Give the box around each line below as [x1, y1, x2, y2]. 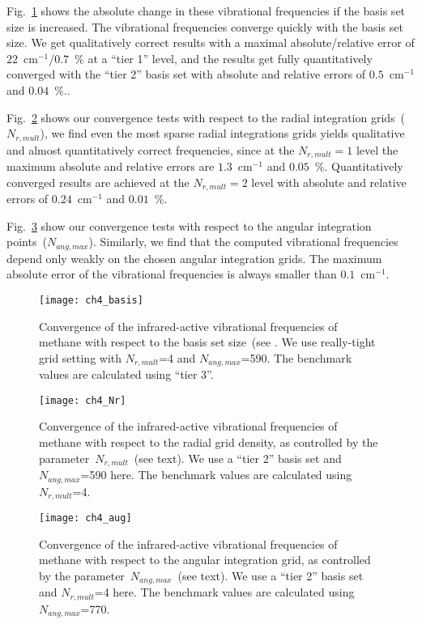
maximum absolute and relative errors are [6, 158, 215, 175]
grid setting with [39, 349, 122, 366]
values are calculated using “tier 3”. [39, 366, 214, 383]
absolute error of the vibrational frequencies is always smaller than [6, 265, 337, 282]
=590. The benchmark [241, 349, 352, 366]
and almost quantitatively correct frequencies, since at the [6, 141, 295, 158]
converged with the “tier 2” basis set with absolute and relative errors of [6, 66, 366, 83]
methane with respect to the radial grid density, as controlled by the [39, 434, 378, 451]
